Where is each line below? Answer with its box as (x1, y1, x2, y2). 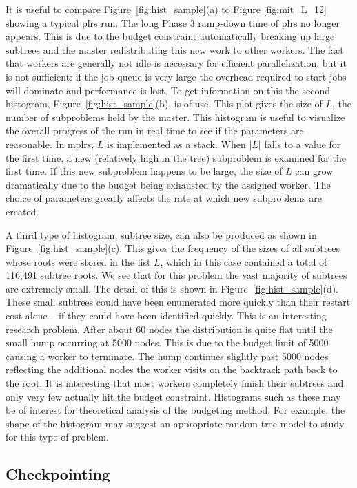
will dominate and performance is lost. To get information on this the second (6, 83, 330, 97)
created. (6, 204, 39, 218)
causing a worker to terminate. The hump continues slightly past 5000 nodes (6, 348, 329, 363)
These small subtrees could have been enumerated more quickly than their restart (6, 295, 351, 309)
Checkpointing (6, 463, 110, 485)
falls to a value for (264, 136, 341, 151)
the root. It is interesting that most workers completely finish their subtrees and (6, 376, 344, 390)
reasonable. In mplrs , (6, 136, 94, 151)
